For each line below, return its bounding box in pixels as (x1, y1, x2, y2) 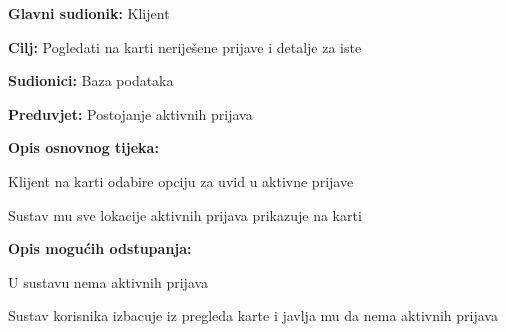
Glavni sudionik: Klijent (8, 3, 170, 23)
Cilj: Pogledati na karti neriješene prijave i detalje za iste (8, 36, 362, 57)
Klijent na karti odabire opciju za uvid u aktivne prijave (8, 170, 354, 191)
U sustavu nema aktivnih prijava (8, 271, 209, 292)
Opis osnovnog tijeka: (8, 137, 159, 158)
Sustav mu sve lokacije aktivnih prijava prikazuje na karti (8, 204, 362, 225)
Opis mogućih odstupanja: (8, 238, 192, 259)
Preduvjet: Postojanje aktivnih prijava (8, 103, 253, 124)
